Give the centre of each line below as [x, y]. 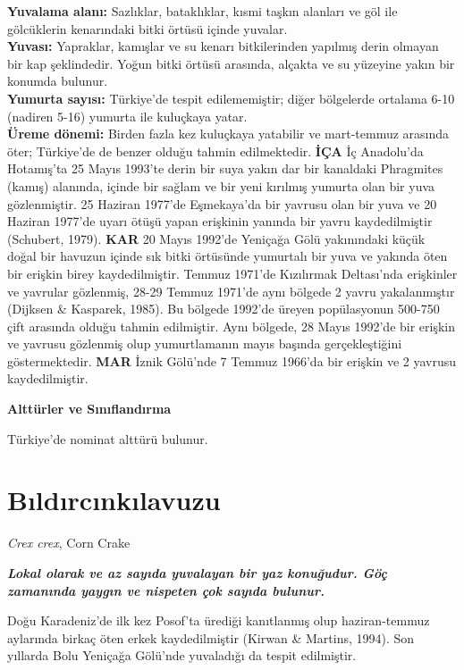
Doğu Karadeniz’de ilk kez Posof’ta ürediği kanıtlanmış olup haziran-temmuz [219, 620]
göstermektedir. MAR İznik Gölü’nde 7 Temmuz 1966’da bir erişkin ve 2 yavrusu [232, 360]
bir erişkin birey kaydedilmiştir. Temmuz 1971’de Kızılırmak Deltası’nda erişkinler [232, 273]
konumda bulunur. [58, 81]
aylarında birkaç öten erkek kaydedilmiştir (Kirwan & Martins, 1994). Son [211, 637]
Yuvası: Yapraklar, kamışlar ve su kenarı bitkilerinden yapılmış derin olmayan [223, 46]
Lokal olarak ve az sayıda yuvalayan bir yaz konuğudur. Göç [197, 572]
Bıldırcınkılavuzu [114, 500]
